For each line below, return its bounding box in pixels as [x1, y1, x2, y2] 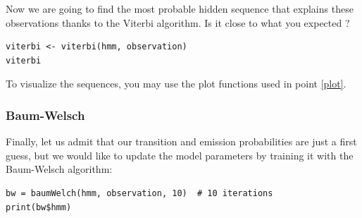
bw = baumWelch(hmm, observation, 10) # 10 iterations [6, 188, 273, 198]
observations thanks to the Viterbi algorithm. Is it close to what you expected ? [6, 15, 350, 30]
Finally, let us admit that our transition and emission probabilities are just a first [6, 134, 357, 149]
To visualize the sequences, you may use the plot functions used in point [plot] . [6, 76, 347, 91]
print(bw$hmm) [6, 202, 72, 212]
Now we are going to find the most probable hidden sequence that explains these [6, 1, 354, 16]
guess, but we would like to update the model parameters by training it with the [6, 147, 354, 162]
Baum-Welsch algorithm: [6, 162, 113, 176]
